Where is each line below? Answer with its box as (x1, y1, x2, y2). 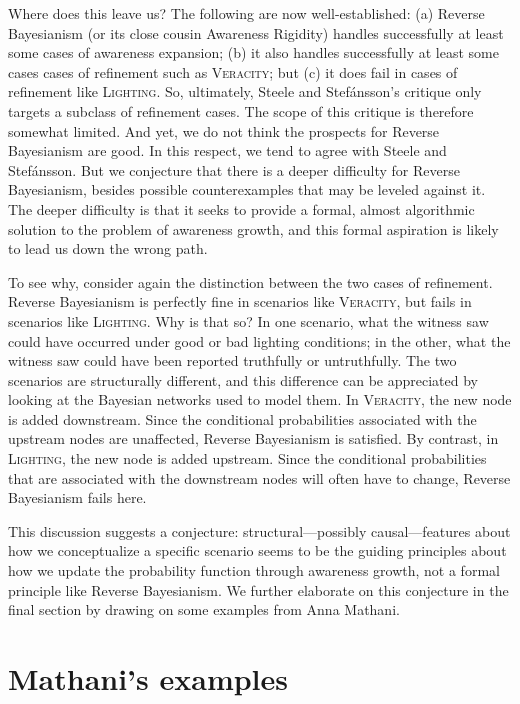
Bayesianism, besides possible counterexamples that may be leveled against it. (8, 179, 486, 200)
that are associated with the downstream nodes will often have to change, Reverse (8, 467, 511, 488)
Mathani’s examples (8, 658, 289, 698)
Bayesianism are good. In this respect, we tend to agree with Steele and (8, 140, 447, 161)
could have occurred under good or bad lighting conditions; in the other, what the (8, 330, 511, 351)
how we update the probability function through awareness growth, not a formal (8, 560, 500, 581)
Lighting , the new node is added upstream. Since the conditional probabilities (8, 448, 487, 469)
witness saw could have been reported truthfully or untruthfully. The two (8, 350, 457, 371)
